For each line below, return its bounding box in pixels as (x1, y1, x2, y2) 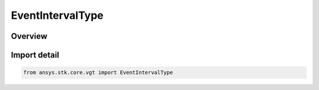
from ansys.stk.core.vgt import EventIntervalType (23, 69, 174, 76)
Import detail (11, 50, 59, 60)
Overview (11, 31, 48, 41)
